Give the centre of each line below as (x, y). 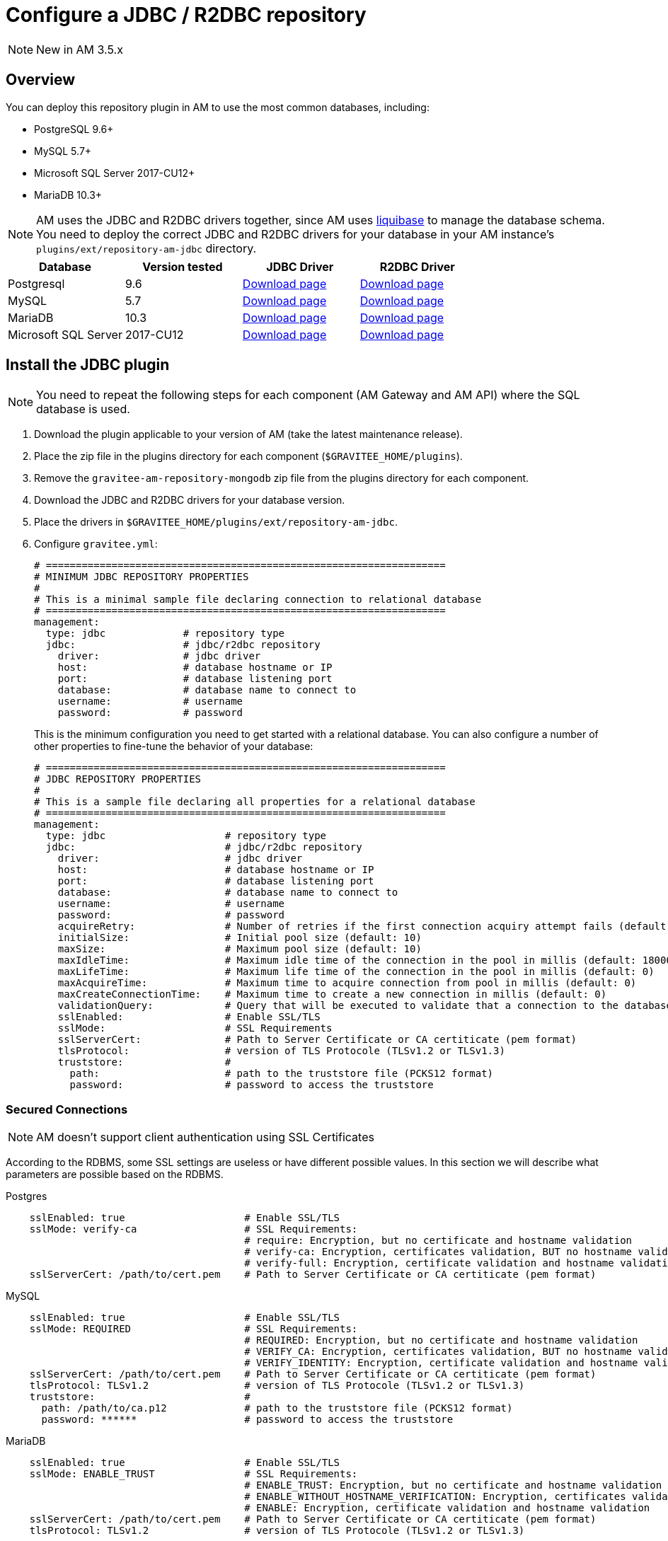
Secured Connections (67, 1109)
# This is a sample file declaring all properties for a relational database (255, 802)
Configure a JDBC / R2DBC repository (186, 15)
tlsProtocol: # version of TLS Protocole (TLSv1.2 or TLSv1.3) (281, 1051)
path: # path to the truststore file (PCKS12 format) (282, 1074)
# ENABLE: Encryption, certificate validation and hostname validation (447, 1508)
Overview (41, 80)
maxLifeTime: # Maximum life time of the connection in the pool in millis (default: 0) (356, 972)
